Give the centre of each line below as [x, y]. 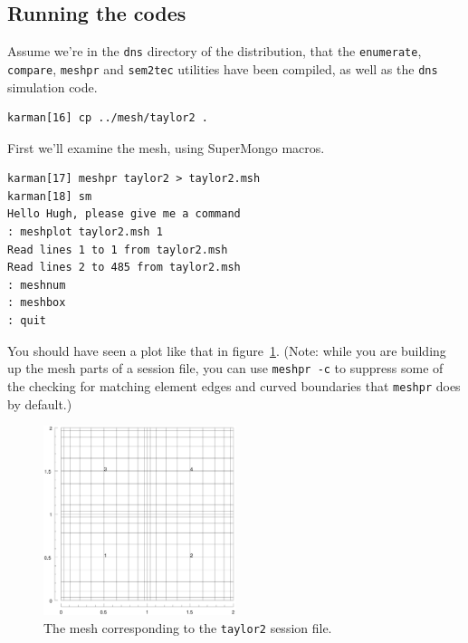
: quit [27, 321]
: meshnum [37, 285]
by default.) [40, 403]
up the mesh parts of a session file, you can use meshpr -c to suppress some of [225, 368]
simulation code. [53, 86]
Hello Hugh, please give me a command [124, 214]
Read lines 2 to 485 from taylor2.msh [124, 268]
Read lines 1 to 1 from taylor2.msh [118, 250]
